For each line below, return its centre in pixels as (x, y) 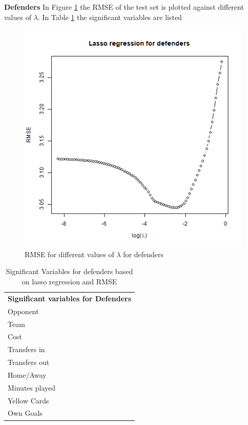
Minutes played (32, 387)
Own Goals (25, 413)
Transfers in (26, 349)
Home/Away (27, 374)
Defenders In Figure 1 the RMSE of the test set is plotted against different (124, 7)
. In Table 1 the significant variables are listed (110, 17)
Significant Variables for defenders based (69, 271)
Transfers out (29, 362)
